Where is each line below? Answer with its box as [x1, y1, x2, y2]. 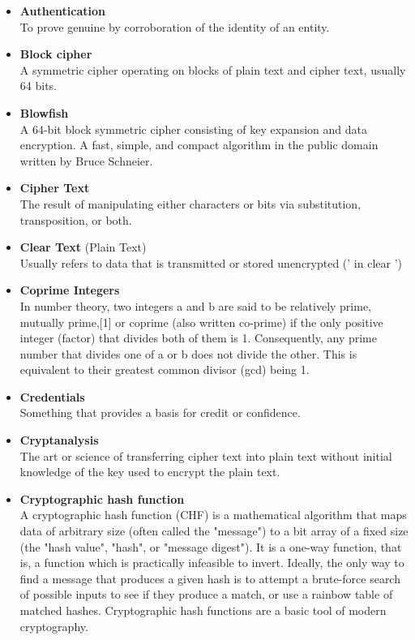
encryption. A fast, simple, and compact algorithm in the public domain [19, 136, 379, 153]
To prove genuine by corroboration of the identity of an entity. [19, 18, 330, 35]
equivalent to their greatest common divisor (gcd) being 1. [19, 361, 310, 378]
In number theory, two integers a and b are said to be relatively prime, [19, 297, 372, 314]
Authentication [19, 2, 105, 19]
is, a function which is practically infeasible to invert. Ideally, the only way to [19, 554, 404, 571]
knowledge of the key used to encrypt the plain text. [19, 463, 280, 480]
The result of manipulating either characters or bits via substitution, [19, 195, 362, 212]
